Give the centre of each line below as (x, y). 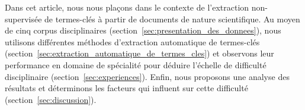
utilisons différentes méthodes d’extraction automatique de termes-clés (132, 41)
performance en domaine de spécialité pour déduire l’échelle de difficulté (136, 64)
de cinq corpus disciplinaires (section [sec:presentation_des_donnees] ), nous (143, 30)
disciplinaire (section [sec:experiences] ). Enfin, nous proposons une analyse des (147, 76)
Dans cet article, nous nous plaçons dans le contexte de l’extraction (127, 7)
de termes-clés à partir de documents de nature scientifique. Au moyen (172, 19)
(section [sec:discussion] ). (51, 99)
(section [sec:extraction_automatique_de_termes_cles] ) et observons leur (139, 53)
